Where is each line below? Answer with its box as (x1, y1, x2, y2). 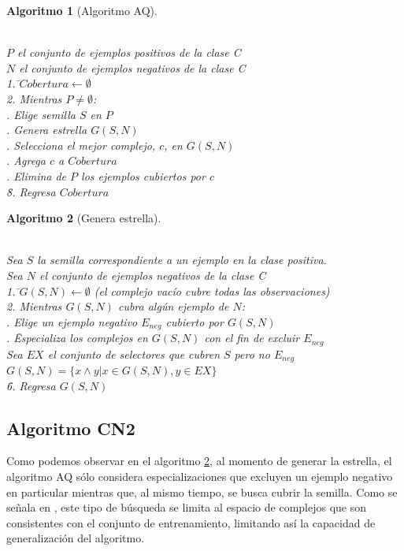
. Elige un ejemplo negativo (6, 313, 138, 329)
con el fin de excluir (204, 329, 300, 346)
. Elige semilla (6, 106, 76, 122)
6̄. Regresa (6, 377, 56, 393)
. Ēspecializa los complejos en (6, 329, 148, 346)
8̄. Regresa (6, 183, 56, 199)
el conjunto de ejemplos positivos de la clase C (17, 44, 241, 61)
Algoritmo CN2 (6, 415, 135, 440)
